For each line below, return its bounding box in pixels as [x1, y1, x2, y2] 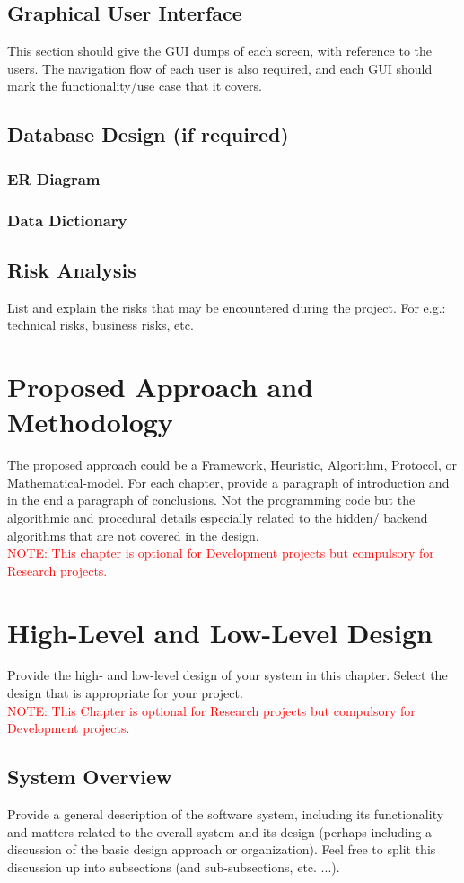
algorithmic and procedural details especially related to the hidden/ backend [7, 508, 428, 526]
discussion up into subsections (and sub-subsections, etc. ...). [7, 857, 340, 876]
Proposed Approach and [7, 368, 313, 405]
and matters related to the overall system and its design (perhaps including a [7, 822, 433, 841]
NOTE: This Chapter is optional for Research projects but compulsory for [7, 701, 416, 720]
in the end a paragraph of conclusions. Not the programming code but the [7, 490, 416, 509]
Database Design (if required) [7, 120, 289, 148]
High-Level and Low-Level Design [7, 614, 433, 650]
